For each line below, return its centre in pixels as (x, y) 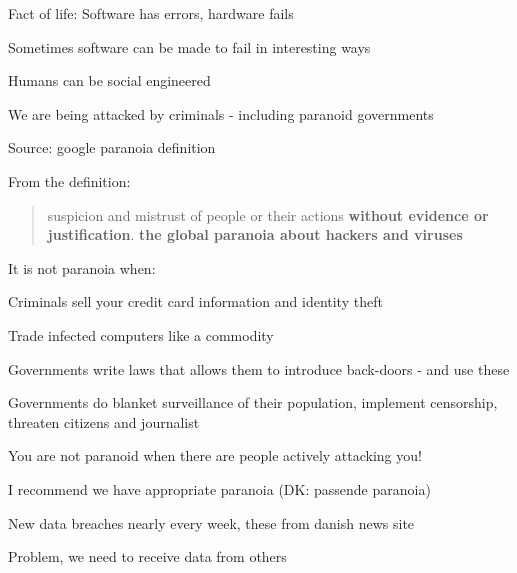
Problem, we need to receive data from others (147, 556)
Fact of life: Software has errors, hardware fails (151, 13)
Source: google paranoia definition (112, 147)
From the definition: (69, 180)
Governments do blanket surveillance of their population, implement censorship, (253, 402)
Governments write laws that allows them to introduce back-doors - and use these (259, 368)
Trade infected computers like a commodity (141, 334)
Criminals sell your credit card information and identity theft (195, 301)
